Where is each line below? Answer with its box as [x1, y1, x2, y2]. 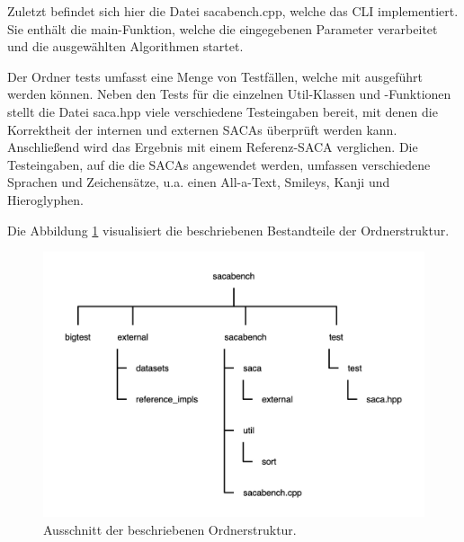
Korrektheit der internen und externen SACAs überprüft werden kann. [7, 120, 397, 138]
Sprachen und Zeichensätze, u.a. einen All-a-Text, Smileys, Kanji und [7, 173, 390, 191]
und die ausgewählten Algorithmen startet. [7, 37, 244, 56]
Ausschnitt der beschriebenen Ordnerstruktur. [43, 520, 297, 538]
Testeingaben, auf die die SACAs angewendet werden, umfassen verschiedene [7, 155, 431, 173]
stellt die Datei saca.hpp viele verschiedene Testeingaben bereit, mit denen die [7, 102, 438, 120]
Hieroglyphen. [7, 190, 84, 209]
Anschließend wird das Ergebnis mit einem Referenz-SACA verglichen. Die [7, 138, 418, 156]
